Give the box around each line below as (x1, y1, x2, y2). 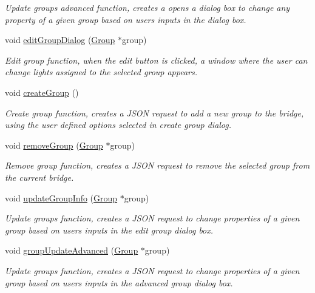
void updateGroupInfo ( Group (5, 191, 118, 204)
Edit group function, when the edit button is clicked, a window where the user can (5, 53, 308, 66)
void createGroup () (5, 86, 79, 98)
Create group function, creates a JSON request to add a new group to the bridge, (5, 106, 304, 119)
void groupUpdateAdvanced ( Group (5, 244, 138, 257)
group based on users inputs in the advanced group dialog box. (5, 276, 233, 289)
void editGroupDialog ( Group (5, 33, 115, 46)
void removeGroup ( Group (5, 138, 103, 151)
